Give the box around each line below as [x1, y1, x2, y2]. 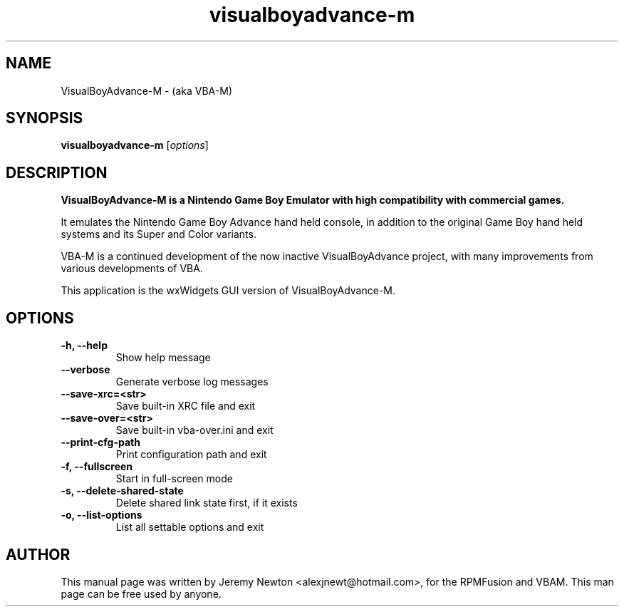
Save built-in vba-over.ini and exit [115, 424, 274, 437]
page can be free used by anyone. [61, 587, 222, 600]
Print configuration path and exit [115, 448, 267, 461]
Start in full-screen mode [115, 472, 233, 485]
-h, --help [61, 339, 108, 352]
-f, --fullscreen [61, 460, 133, 473]
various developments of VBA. [61, 262, 203, 275]
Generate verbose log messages [115, 375, 269, 388]
